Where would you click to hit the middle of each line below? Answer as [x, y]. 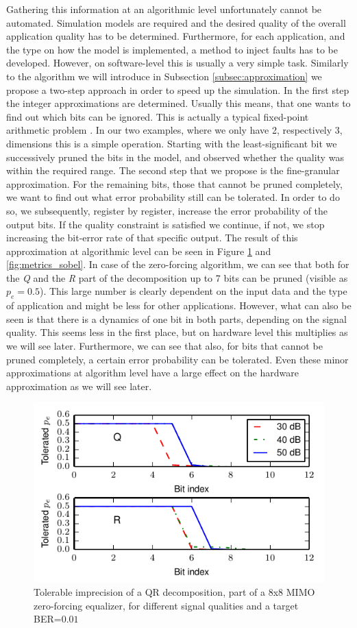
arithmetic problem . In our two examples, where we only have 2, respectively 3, [174, 130]
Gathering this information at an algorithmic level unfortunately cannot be [164, 9]
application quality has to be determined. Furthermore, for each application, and [176, 36]
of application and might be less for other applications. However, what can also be [179, 305]
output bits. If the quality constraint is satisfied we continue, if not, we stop [165, 224]
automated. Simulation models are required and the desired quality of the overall [176, 22]
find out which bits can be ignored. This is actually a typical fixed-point [158, 116]
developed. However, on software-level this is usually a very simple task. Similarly [177, 63]
